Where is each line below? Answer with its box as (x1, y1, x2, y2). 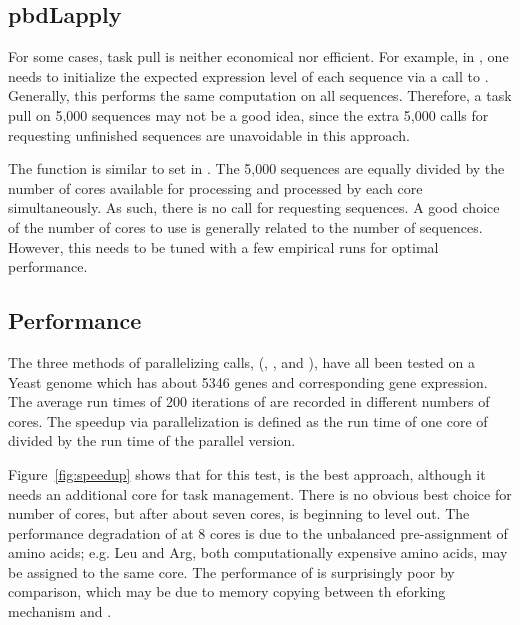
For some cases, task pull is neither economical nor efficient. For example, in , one (8, 46, 509, 67)
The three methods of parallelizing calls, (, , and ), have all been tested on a (8, 351, 475, 372)
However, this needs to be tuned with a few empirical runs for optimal (8, 236, 439, 257)
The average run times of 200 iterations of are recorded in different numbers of (8, 391, 490, 412)
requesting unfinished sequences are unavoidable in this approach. (8, 124, 410, 145)
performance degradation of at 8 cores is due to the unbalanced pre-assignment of (8, 522, 508, 543)
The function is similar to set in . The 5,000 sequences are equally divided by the (8, 158, 505, 179)
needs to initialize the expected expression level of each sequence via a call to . (8, 65, 489, 86)
